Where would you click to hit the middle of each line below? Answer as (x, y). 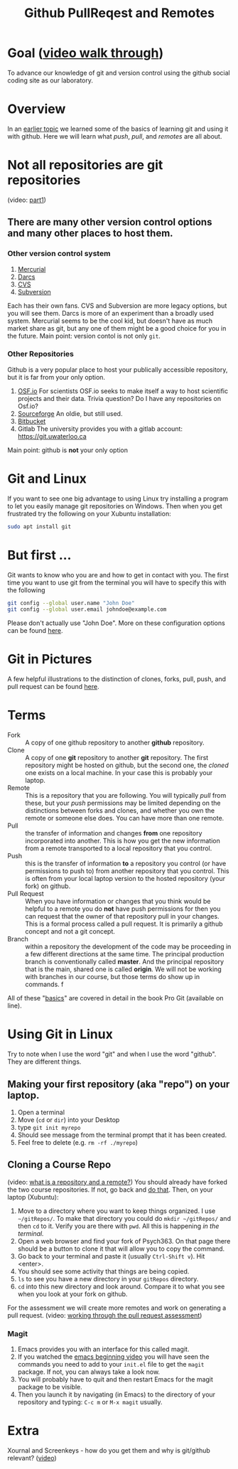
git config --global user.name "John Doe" (71, 603)
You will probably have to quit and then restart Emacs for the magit (115, 1379)
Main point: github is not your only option (68, 450)
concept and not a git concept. (70, 931)
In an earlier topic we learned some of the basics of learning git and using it (118, 129)
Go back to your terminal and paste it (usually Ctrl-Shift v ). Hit (111, 1256)
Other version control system (59, 254)
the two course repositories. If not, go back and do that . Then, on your (110, 1190)
